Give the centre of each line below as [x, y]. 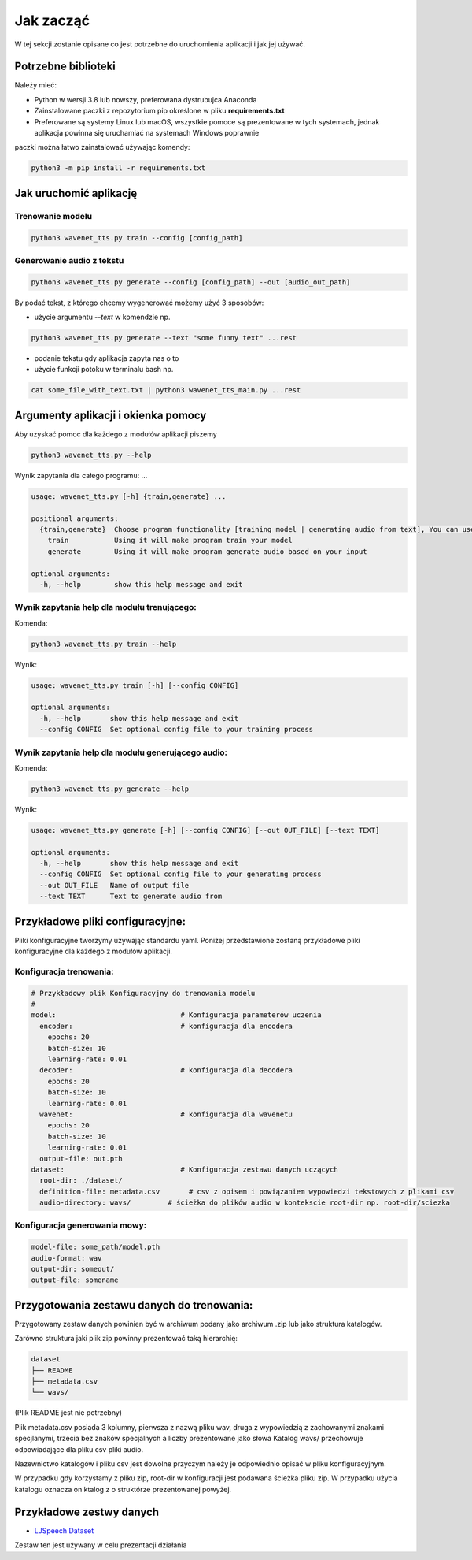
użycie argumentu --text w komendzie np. [102, 317]
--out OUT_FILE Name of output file [114, 885]
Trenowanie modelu [53, 216]
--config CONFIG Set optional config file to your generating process [181, 874]
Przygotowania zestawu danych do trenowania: [134, 1305]
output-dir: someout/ [73, 1269]
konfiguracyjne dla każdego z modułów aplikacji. [94, 951]
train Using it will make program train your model [170, 540]
